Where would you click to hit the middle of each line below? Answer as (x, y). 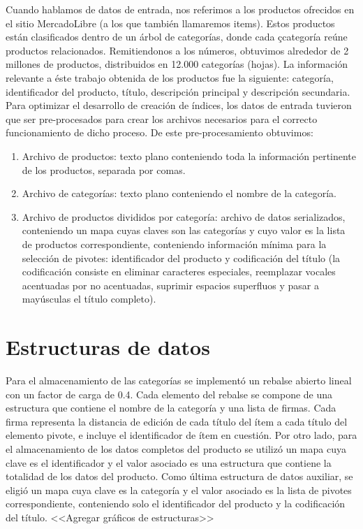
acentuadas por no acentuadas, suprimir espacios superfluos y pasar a (170, 285)
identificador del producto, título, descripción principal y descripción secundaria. (178, 91)
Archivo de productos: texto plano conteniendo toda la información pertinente (189, 155)
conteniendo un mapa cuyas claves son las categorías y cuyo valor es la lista (184, 230)
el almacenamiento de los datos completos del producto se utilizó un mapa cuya (176, 448)
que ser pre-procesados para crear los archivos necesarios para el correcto (162, 118)
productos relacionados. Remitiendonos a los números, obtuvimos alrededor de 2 (177, 50)
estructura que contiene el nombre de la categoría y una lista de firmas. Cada (171, 408)
